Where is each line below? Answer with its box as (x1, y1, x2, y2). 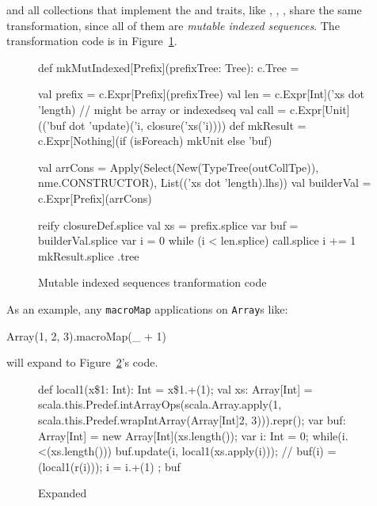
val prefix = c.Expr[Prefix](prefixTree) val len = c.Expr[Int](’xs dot (38, 86, 365, 102)
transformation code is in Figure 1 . (6, 32, 177, 49)
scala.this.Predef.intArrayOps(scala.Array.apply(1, (38, 396, 282, 413)
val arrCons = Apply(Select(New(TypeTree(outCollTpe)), (38, 158, 319, 175)
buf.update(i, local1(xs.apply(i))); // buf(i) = (115, 443, 337, 459)
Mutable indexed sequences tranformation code (38, 274, 267, 291)
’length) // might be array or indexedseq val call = (38, 101, 287, 117)
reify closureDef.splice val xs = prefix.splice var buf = (38, 216, 299, 233)
